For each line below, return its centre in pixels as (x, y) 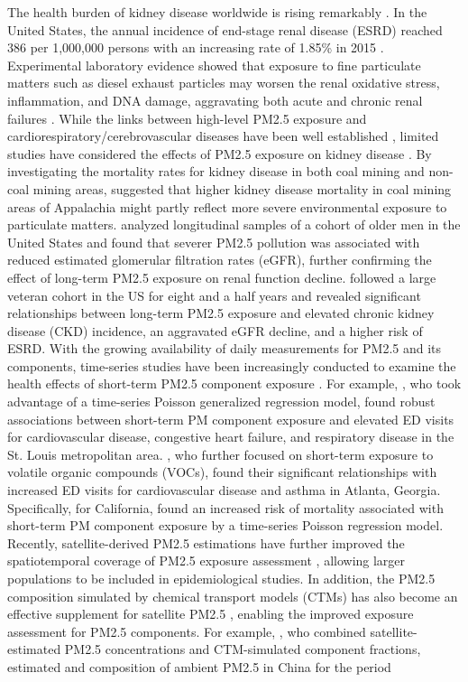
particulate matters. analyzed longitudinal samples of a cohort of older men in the (234, 224)
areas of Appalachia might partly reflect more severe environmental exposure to (227, 206)
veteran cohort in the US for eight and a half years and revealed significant (214, 295)
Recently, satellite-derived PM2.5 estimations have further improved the (206, 542)
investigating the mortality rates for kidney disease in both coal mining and (216, 171)
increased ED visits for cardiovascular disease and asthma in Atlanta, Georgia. (224, 490)
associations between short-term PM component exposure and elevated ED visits (231, 419)
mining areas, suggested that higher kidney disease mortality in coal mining (242, 188)
